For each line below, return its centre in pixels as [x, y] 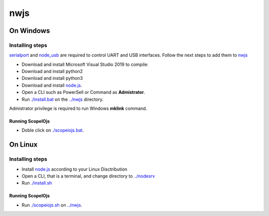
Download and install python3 [52, 78]
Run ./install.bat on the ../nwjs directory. [63, 99]
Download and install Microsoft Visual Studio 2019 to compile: [85, 64]
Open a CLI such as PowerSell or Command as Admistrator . [83, 92]
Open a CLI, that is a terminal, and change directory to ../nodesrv [88, 176]
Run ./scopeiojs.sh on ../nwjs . [52, 205]
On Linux [23, 145]
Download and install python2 [52, 71]
